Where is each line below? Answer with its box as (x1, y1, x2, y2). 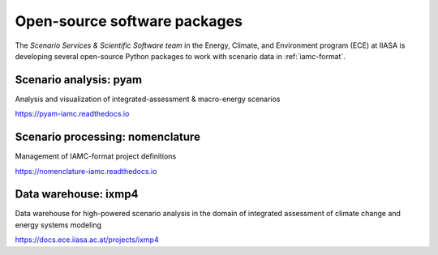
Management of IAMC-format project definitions (15, 151, 177, 161)
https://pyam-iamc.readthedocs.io (15, 109, 130, 119)
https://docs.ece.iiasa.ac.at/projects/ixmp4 (15, 235, 159, 244)
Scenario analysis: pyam (15, 73, 142, 87)
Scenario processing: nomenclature (15, 130, 200, 144)
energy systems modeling (15, 219, 101, 230)
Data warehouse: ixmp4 (15, 187, 139, 202)
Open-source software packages (15, 12, 243, 30)
